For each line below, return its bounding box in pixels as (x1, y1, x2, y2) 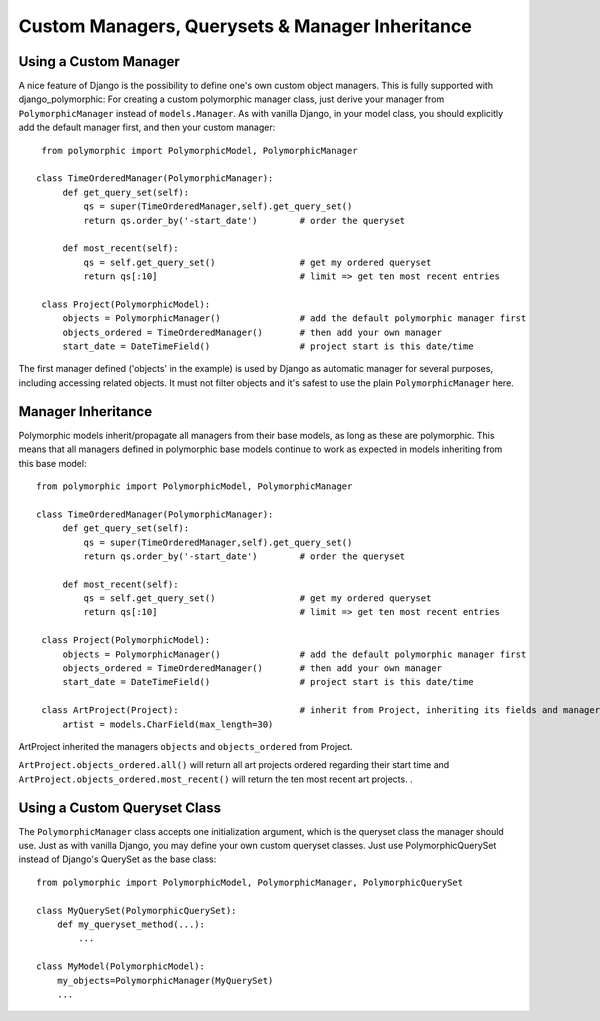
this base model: (18, 457, 87, 469)
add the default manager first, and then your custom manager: (18, 121, 276, 134)
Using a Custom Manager (18, 53, 180, 70)
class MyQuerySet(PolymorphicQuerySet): (36, 905, 237, 916)
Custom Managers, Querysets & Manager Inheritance (18, 15, 472, 37)
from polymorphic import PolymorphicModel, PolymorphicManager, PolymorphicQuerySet (36, 876, 464, 888)
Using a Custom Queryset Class (18, 799, 222, 816)
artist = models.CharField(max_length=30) (62, 718, 274, 730)
